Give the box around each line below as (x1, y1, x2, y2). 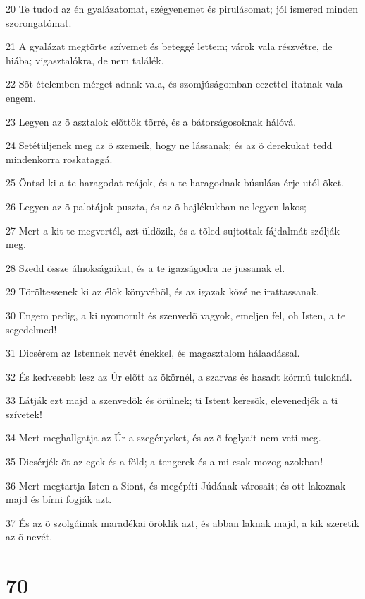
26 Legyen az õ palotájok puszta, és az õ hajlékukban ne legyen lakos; (6, 198, 307, 213)
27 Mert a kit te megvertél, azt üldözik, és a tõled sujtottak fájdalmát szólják (6, 223, 340, 237)
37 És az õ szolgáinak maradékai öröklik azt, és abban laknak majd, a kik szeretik (6, 515, 359, 530)
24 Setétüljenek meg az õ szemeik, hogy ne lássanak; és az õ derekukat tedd (6, 138, 333, 153)
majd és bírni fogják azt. (6, 492, 112, 506)
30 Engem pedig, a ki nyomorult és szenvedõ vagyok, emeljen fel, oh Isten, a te (6, 307, 346, 322)
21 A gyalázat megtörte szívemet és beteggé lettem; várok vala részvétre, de (6, 39, 333, 54)
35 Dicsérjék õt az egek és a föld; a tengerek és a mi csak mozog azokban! (6, 454, 323, 469)
